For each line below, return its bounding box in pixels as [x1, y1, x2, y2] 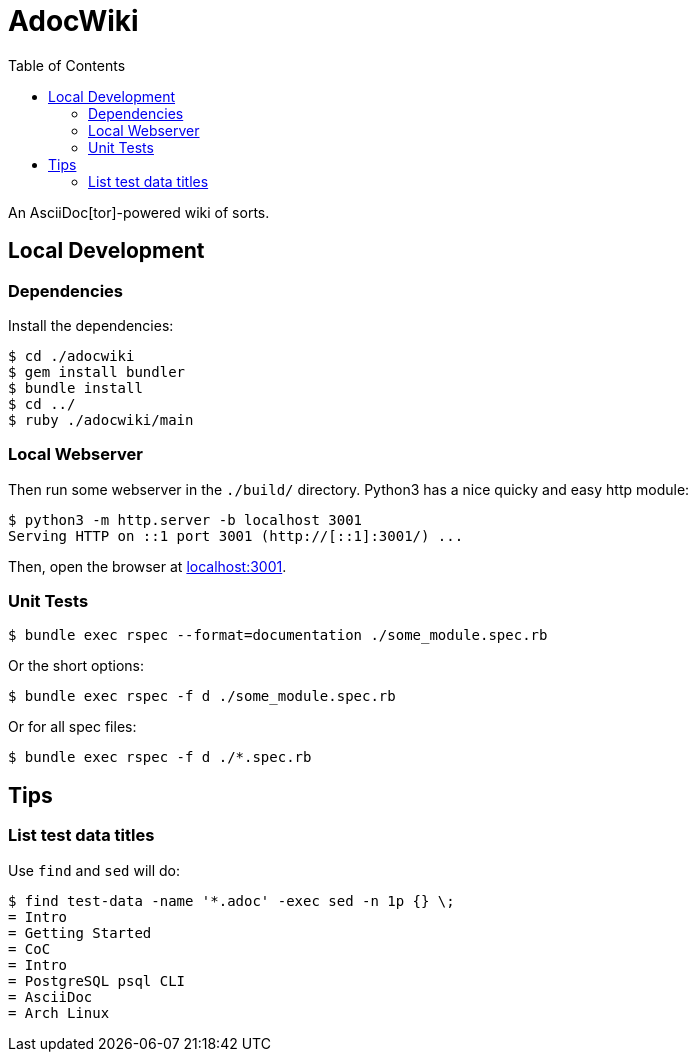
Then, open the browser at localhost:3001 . [8, 557, 287, 575]
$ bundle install [8, 379, 143, 396]
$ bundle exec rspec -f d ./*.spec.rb [8, 749, 312, 766]
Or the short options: [8, 657, 144, 675]
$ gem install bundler [8, 363, 186, 380]
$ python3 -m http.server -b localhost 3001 [8, 511, 363, 528]
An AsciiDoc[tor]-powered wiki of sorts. [8, 203, 270, 221]
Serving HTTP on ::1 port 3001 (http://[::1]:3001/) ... [8, 527, 464, 544]
